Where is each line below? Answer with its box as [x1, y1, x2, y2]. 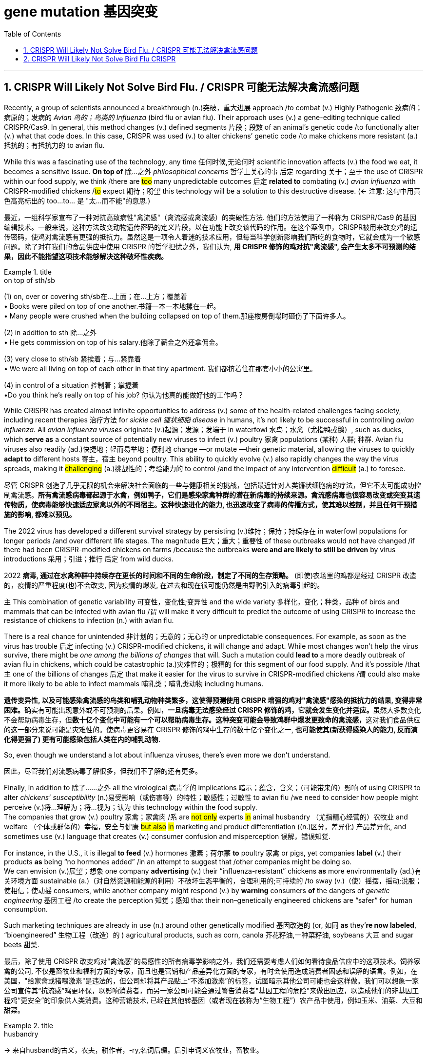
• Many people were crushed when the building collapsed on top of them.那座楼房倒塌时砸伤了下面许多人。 [4, 311, 350, 320]
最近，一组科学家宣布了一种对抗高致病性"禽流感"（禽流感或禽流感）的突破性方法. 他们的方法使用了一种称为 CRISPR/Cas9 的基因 [4, 213, 417, 221]
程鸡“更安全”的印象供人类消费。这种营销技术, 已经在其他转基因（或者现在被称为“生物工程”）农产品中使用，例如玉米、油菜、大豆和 [4, 996, 423, 1004]
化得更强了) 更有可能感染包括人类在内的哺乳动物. [4, 735, 161, 743]
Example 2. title [4, 1021, 53, 1030]
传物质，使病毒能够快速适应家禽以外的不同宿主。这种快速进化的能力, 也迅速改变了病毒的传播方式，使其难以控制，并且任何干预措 [4, 500, 417, 509]
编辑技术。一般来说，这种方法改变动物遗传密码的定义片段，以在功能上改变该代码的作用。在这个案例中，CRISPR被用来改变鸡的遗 [4, 222, 417, 231]
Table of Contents [4, 29, 61, 38]
